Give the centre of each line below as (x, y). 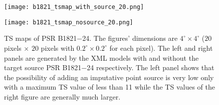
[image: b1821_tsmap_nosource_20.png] (69, 22)
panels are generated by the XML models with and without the (101, 57)
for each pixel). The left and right (161, 48)
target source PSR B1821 (43, 67)
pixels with (58, 48)
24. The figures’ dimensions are (130, 38)
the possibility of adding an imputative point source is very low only (109, 77)
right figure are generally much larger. (62, 96)
